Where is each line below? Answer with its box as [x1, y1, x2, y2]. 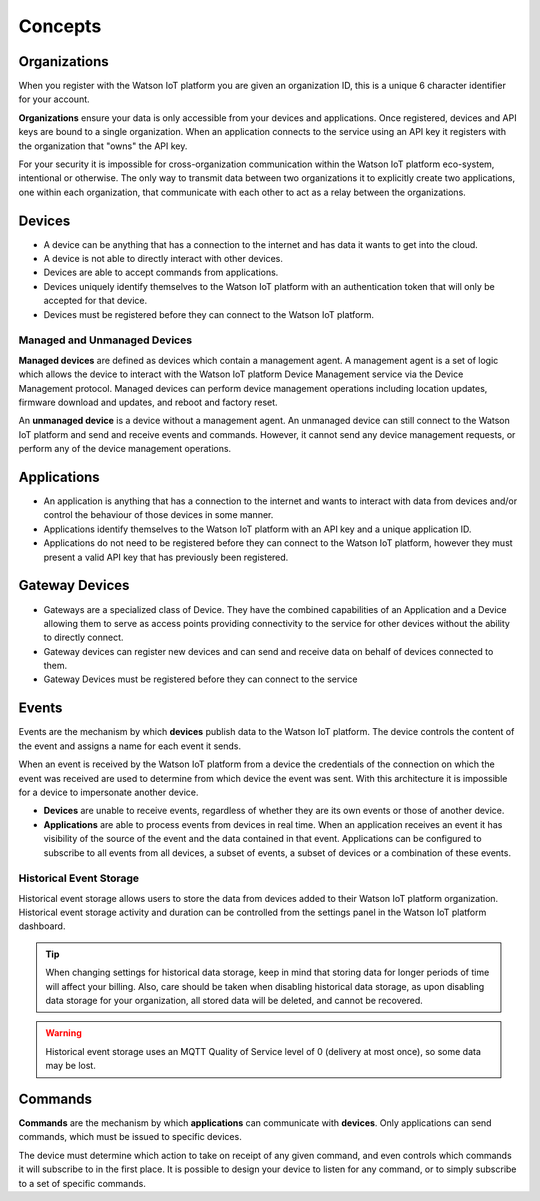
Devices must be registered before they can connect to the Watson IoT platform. [43, 308, 375, 320]
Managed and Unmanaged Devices [18, 333, 193, 347]
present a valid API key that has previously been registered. [43, 551, 289, 563]
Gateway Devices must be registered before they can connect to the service [43, 673, 358, 685]
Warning [45, 1027, 82, 1039]
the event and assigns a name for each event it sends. [18, 740, 242, 752]
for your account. [18, 93, 90, 105]
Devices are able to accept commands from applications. [43, 266, 279, 279]
